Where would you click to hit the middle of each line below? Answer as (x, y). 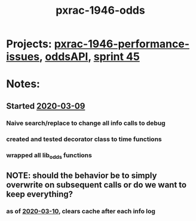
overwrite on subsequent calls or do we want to (97, 185)
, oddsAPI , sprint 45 (90, 57)
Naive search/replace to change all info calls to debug (86, 123)
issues (23, 57)
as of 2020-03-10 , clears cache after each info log (81, 211)
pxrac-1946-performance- (122, 44)
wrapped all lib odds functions (49, 155)
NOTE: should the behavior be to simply (82, 176)
